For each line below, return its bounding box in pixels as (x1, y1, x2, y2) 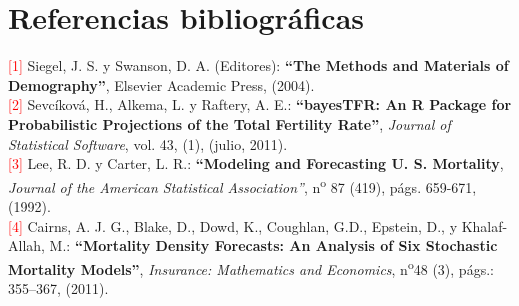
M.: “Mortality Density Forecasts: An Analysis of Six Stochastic (49, 235, 498, 256)
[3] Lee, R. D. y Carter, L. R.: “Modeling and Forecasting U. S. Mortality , (8, 153, 504, 174)
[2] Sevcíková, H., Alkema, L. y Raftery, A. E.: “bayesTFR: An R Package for (8, 94, 512, 115)
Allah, (8, 235, 45, 256)
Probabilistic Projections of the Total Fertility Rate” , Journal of (8, 113, 451, 134)
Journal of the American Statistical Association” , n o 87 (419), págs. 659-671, (8, 173, 477, 197)
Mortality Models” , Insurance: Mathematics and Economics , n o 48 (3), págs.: (8, 255, 494, 279)
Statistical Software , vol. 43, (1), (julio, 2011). (8, 133, 288, 154)
